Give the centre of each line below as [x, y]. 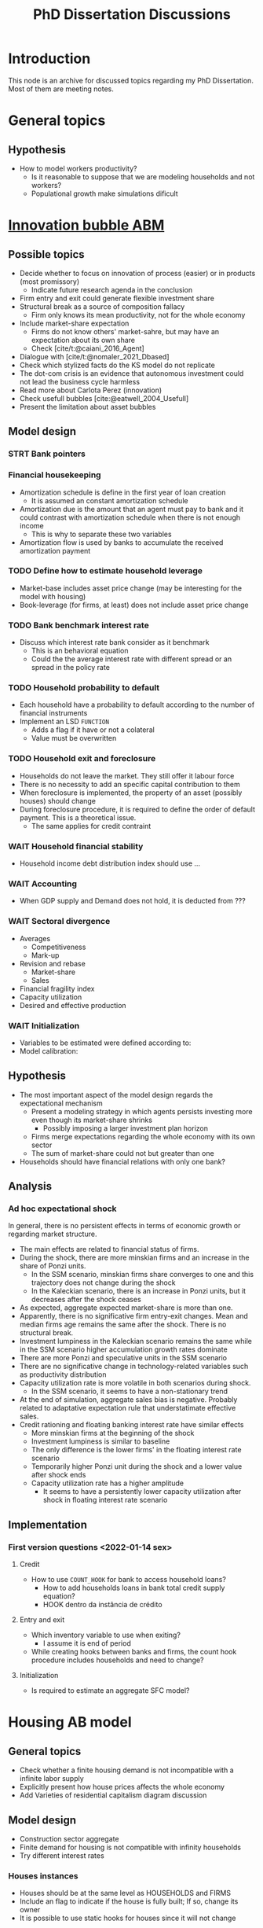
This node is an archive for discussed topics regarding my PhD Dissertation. [131, 80]
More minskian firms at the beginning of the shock [113, 1433]
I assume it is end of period [87, 1643]
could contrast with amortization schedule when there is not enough [130, 517]
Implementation [48, 1524]
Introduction [49, 59]
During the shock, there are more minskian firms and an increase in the [134, 1258]
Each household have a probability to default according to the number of [137, 705]
